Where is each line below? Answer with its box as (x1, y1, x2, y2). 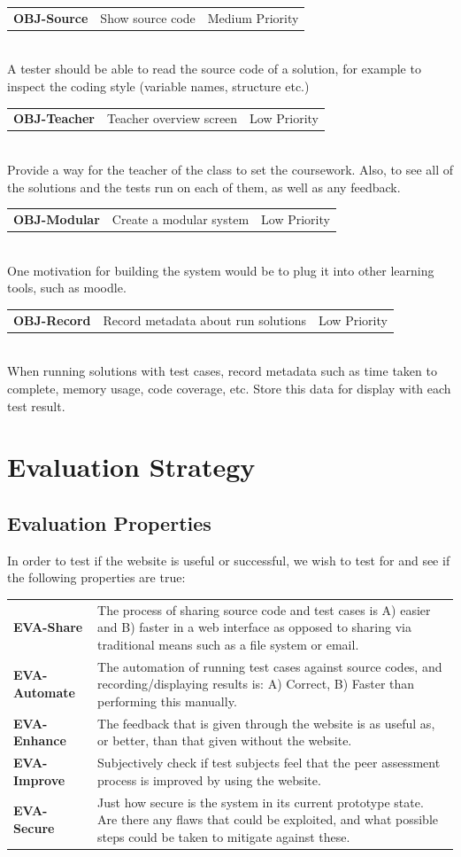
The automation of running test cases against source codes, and (97, 657, 442, 675)
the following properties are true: (7, 568, 186, 587)
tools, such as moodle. (7, 278, 127, 297)
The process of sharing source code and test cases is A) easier (97, 600, 431, 619)
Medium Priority (207, 8, 299, 27)
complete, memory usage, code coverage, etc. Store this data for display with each (7, 378, 451, 397)
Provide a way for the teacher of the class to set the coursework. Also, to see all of (7, 160, 453, 179)
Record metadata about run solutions (103, 310, 306, 329)
